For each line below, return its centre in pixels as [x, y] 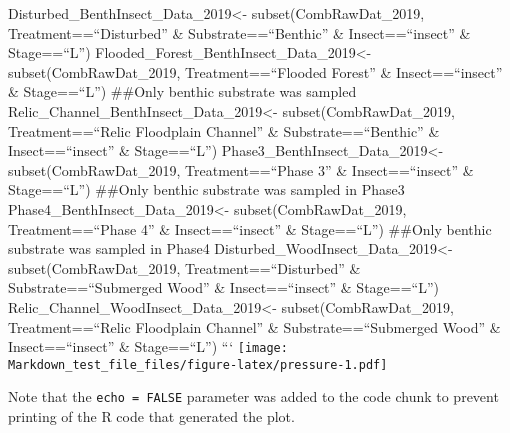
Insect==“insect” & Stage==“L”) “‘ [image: [148, 346]
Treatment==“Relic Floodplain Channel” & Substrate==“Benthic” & [224, 130]
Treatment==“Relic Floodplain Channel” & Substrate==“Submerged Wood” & [254, 326]
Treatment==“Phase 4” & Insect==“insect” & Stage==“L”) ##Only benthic [250, 228]
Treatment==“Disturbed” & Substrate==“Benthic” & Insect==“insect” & [239, 32]
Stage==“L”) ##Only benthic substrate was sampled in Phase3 [206, 189]
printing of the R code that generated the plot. [151, 416]
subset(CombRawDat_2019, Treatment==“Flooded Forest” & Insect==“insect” [255, 71]
